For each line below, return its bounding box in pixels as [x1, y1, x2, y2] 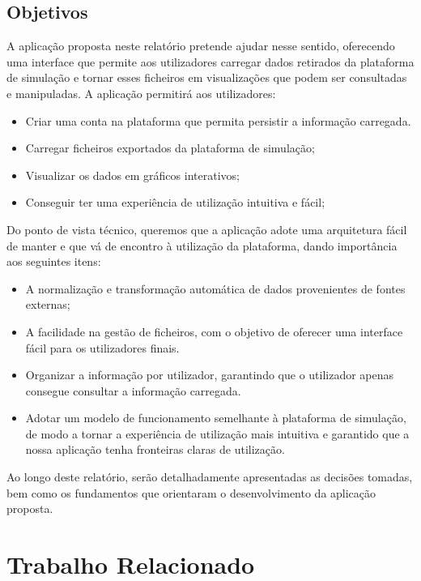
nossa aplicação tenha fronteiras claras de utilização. [25, 441, 285, 458]
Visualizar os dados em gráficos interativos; [25, 166, 240, 183]
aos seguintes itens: [6, 253, 101, 270]
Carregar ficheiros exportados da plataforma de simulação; [25, 139, 315, 156]
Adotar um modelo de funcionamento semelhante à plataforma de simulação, [25, 409, 406, 426]
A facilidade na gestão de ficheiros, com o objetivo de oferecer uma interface [25, 323, 403, 340]
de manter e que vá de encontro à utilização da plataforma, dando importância [6, 237, 398, 254]
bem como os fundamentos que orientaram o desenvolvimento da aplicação [6, 484, 376, 501]
